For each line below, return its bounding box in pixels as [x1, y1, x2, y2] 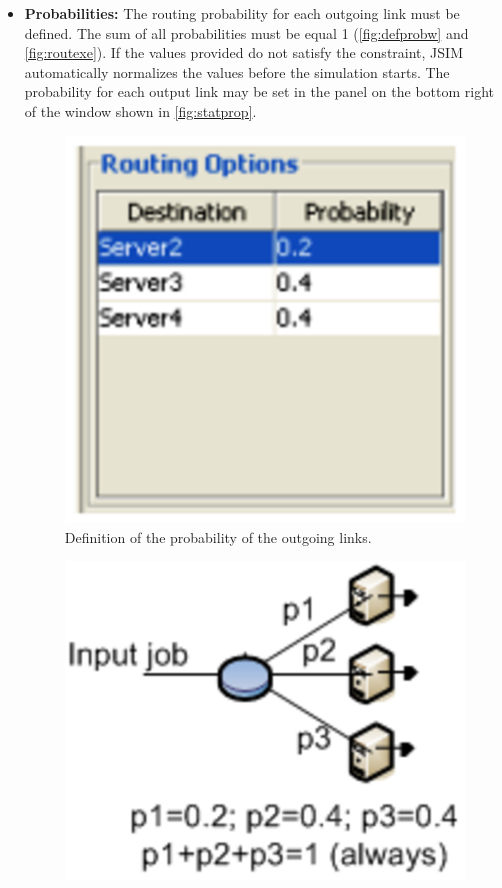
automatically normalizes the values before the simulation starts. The [24, 61, 450, 82]
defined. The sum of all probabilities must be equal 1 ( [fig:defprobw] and [24, 22, 469, 43]
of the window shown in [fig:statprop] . [24, 100, 257, 121]
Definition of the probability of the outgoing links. [64, 526, 372, 547]
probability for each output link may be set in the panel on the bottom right [24, 81, 495, 102]
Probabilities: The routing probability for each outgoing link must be [24, 3, 460, 23]
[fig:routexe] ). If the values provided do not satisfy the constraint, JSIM [24, 42, 463, 63]
